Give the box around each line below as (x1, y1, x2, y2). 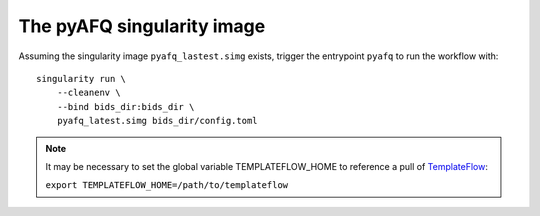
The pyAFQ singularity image (18, 15, 266, 37)
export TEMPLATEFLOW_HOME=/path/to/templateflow (45, 180, 289, 191)
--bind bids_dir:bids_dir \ (56, 101, 195, 112)
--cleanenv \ (56, 87, 121, 99)
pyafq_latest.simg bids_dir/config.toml (56, 115, 259, 127)
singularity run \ (36, 73, 127, 84)
